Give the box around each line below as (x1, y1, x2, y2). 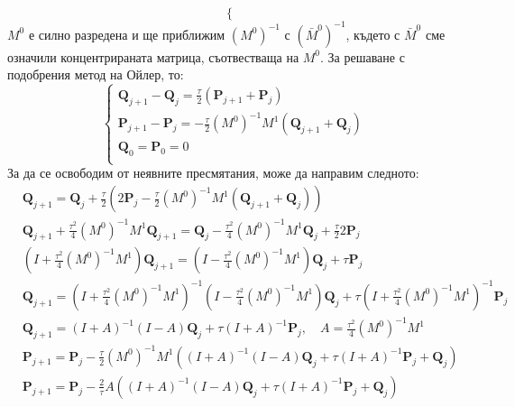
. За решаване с (320, 47, 405, 66)
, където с (345, 24, 400, 43)
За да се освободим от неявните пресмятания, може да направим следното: (7, 163, 419, 182)
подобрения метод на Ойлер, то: (7, 65, 184, 84)
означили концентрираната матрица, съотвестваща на (7, 47, 299, 66)
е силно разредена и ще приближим (28, 24, 225, 43)
